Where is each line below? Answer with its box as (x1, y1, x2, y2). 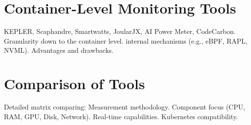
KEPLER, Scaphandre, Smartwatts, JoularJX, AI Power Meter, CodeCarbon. (4, 26, 236, 36)
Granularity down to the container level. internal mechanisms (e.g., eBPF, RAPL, (4, 35, 248, 46)
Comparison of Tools (4, 74, 145, 94)
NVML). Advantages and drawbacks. (4, 45, 114, 55)
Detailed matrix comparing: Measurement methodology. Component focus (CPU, (4, 102, 245, 112)
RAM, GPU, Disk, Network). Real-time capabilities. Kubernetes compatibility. (4, 111, 238, 121)
